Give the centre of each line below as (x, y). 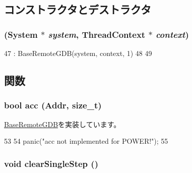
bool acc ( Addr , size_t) (53, 105)
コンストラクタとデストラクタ (78, 9)
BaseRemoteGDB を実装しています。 (62, 124)
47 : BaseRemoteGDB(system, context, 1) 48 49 (78, 53)
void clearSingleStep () (51, 163)
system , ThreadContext (97, 34)
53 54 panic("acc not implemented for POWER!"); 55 (86, 141)
